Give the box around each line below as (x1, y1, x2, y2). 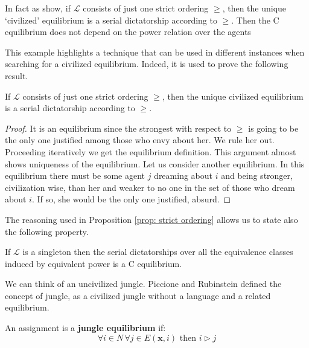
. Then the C (231, 13, 279, 26)
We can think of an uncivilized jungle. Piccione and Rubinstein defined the (5, 277, 282, 290)
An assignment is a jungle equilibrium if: (5, 321, 166, 334)
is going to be (248, 121, 299, 134)
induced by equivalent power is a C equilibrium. (5, 257, 182, 269)
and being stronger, (221, 169, 293, 182)
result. (5, 69, 28, 82)
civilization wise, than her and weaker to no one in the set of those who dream (5, 181, 295, 193)
